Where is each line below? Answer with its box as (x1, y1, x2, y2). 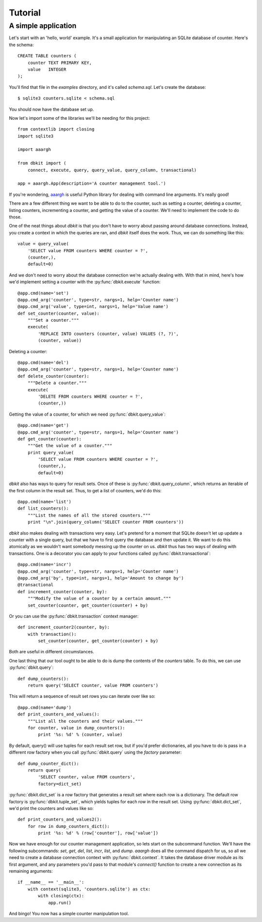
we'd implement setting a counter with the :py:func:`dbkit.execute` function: (9, 279, 161, 285)
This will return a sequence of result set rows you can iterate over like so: (9, 694, 155, 699)
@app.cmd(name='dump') (17, 705, 72, 710)
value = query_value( (17, 241, 69, 247)
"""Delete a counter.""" (27, 380, 87, 386)
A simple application (9, 21, 77, 30)
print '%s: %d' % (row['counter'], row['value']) (38, 830, 159, 836)
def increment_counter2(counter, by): (17, 625, 110, 630)
